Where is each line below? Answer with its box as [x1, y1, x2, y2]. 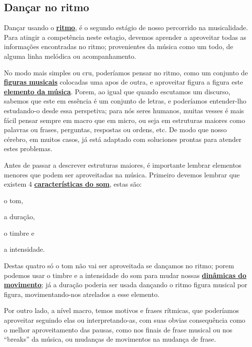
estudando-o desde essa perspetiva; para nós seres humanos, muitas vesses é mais [4, 105, 244, 115]
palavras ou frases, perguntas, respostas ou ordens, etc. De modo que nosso [4, 124, 227, 135]
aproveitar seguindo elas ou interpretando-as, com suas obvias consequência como [4, 315, 246, 325]
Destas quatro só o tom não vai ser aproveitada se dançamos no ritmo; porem [4, 260, 234, 271]
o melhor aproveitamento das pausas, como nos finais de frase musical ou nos [4, 324, 233, 334]
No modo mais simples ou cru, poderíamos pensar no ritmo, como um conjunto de [4, 67, 248, 77]
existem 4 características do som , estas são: [4, 179, 142, 189]
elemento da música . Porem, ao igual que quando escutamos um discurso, [4, 86, 231, 96]
